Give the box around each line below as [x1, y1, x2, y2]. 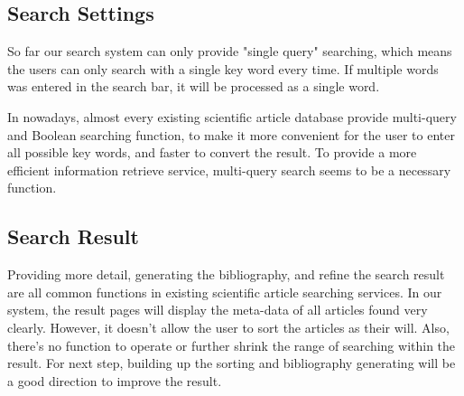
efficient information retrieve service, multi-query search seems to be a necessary [7, 160, 451, 179]
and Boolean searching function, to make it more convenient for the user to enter [7, 125, 455, 144]
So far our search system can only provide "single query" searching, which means [7, 42, 452, 61]
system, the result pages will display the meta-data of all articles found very [7, 300, 428, 319]
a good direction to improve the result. [7, 371, 222, 390]
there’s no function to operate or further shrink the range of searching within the [7, 335, 456, 354]
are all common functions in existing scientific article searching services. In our [7, 282, 442, 301]
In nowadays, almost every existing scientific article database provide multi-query [7, 107, 457, 126]
